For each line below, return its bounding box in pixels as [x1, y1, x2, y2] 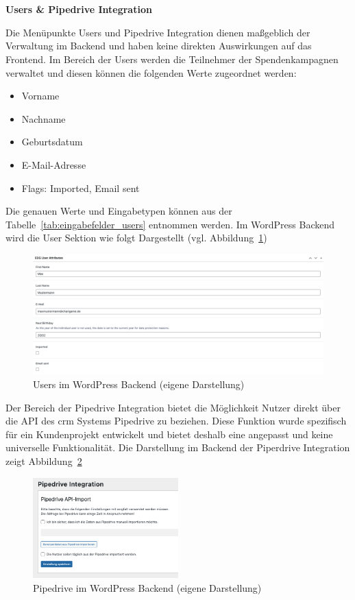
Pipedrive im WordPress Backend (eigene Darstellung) [33, 580, 262, 595]
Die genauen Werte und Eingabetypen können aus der [5, 204, 232, 218]
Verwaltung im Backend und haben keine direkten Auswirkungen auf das [5, 38, 312, 53]
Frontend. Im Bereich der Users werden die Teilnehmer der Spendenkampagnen [5, 51, 339, 66]
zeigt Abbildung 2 [5, 454, 82, 468]
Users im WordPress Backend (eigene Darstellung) [33, 377, 245, 392]
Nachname [21, 111, 66, 125]
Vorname [21, 88, 60, 103]
